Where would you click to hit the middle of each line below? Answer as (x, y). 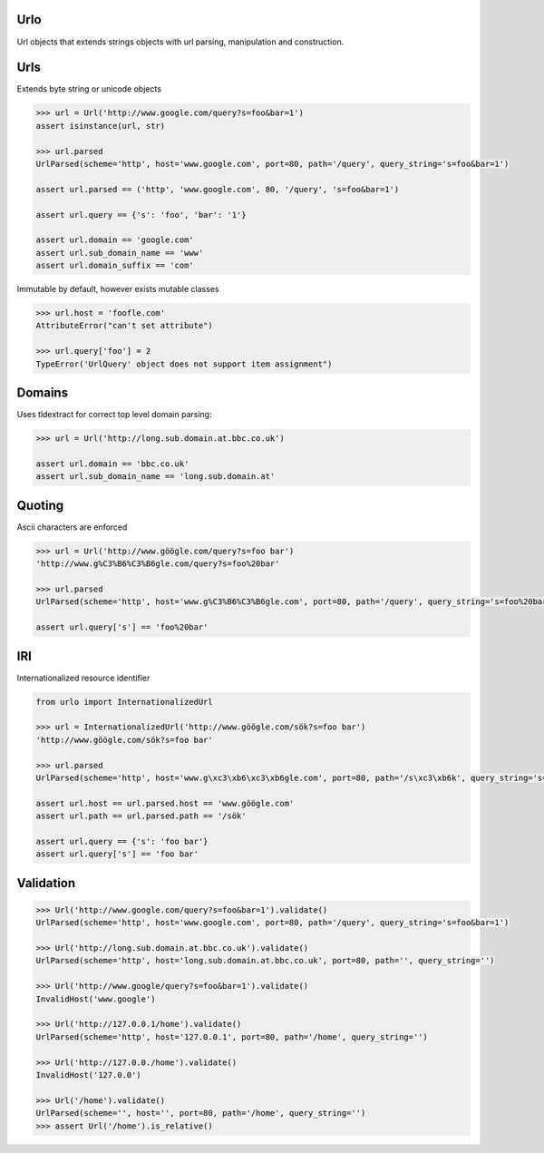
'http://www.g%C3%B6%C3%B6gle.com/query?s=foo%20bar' (158, 564)
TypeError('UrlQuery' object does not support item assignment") (184, 364)
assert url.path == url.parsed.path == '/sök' (141, 816)
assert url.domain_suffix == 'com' (115, 266)
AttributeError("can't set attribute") (124, 326)
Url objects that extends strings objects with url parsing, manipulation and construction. (180, 42)
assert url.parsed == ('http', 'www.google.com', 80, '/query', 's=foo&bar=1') (218, 189)
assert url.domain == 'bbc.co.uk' (112, 464)
